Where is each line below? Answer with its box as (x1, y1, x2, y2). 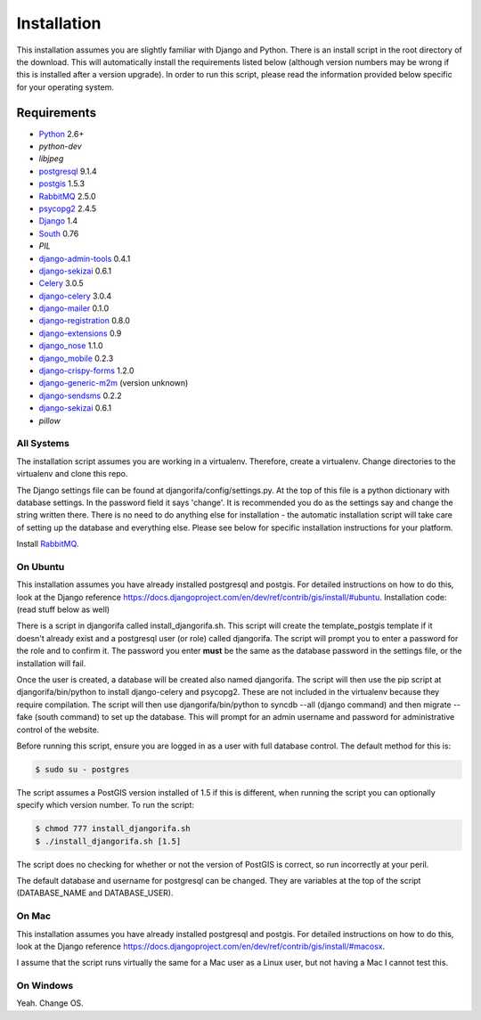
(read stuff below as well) (16, 604, 110, 615)
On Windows (16, 980, 74, 992)
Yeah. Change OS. (16, 998, 84, 1008)
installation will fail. (16, 657, 86, 668)
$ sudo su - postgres (35, 764, 130, 774)
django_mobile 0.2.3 (38, 353, 114, 363)
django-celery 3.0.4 (38, 290, 112, 301)
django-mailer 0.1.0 (38, 303, 110, 314)
